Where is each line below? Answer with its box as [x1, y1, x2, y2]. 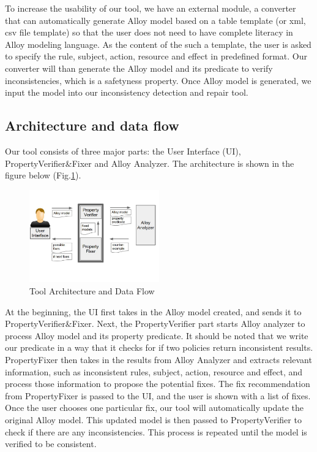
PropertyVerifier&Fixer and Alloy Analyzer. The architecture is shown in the [5, 156, 294, 169]
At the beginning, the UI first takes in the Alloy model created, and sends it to [5, 305, 302, 318]
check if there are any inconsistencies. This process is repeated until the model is [5, 425, 307, 438]
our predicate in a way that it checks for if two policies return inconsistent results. [5, 341, 313, 354]
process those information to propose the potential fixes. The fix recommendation [5, 377, 310, 390]
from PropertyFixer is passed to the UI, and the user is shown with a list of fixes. [5, 389, 311, 402]
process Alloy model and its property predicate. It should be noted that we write [5, 329, 308, 342]
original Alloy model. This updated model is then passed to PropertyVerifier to [5, 413, 302, 426]
